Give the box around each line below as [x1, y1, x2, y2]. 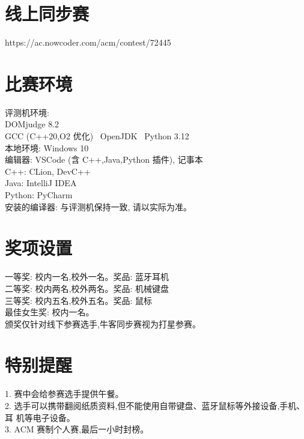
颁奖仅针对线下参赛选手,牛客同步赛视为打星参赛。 [5, 317, 201, 330]
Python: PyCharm [5, 189, 73, 201]
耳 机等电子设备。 [5, 411, 75, 423]
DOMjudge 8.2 [5, 118, 59, 130]
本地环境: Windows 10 [5, 141, 89, 154]
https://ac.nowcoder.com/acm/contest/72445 [5, 36, 171, 49]
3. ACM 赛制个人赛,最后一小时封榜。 [5, 423, 149, 435]
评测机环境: [5, 106, 49, 118]
